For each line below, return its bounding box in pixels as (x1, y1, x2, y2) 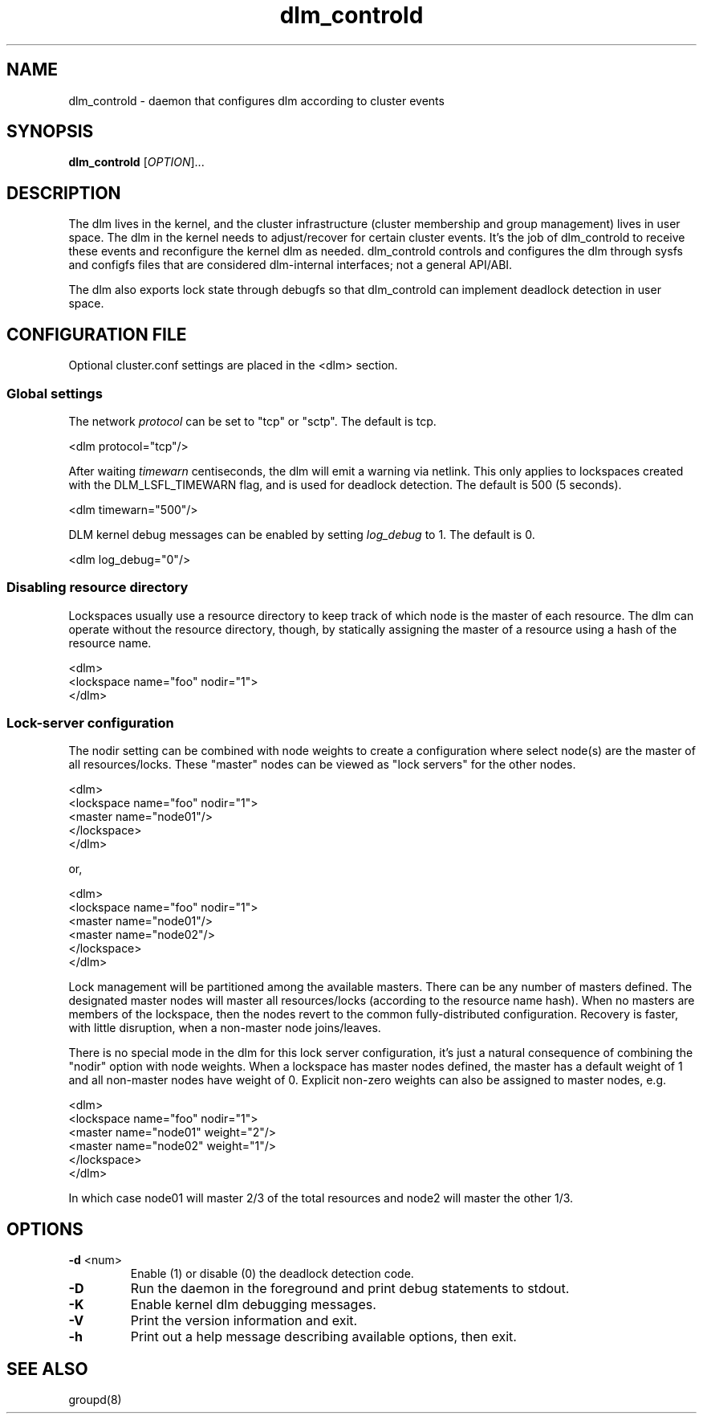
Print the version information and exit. (130, 1312, 358, 1329)
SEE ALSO (6, 1358, 88, 1379)
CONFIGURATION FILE (6, 324, 187, 345)
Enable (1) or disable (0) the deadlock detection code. (130, 1267, 414, 1281)
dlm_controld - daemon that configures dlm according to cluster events (68, 93, 445, 108)
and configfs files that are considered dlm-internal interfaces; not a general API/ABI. (68, 258, 513, 272)
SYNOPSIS (6, 121, 94, 142)
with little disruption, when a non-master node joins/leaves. (68, 1021, 381, 1035)
